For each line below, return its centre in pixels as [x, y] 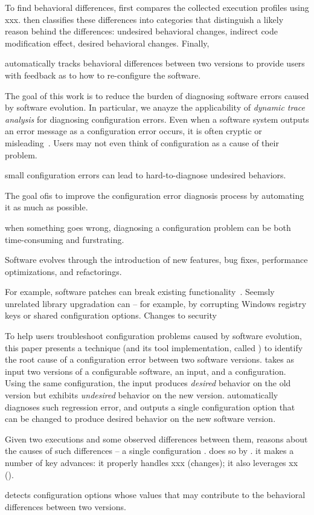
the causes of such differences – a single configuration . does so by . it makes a [149, 451]
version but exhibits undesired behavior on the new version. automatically [142, 395]
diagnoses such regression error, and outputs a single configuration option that [150, 406]
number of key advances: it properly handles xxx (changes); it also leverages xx [152, 462]
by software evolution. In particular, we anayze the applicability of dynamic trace [155, 107]
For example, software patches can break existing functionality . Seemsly [140, 292]
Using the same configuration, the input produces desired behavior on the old [148, 383]
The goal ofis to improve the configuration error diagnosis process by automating [155, 195]
